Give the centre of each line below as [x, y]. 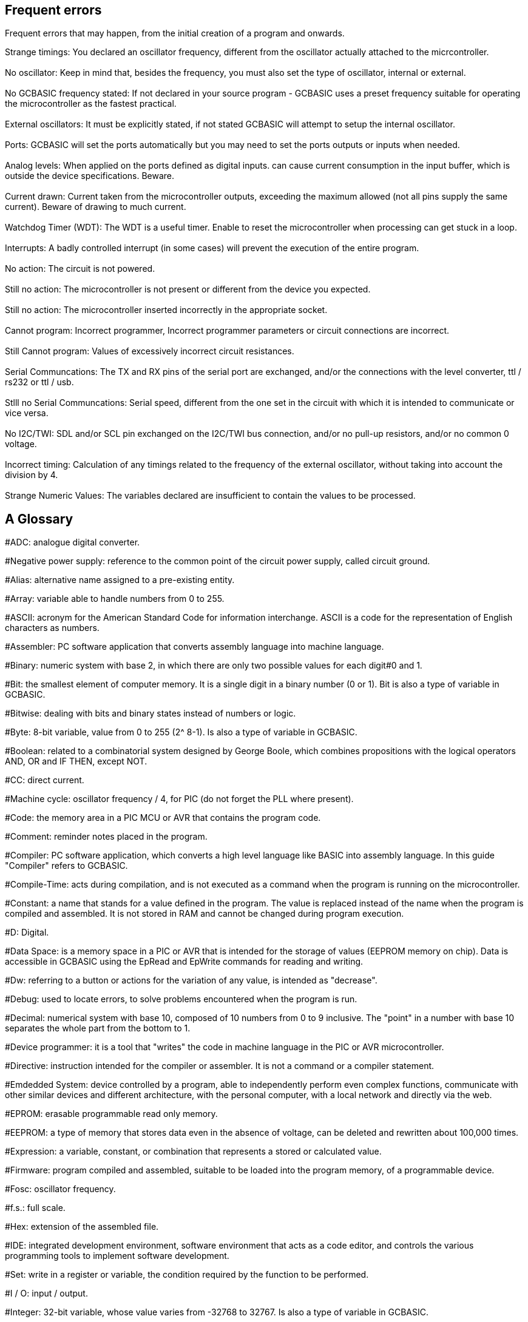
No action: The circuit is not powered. [80, 269]
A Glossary [39, 519]
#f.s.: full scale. [35, 1208]
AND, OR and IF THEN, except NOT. [76, 761]
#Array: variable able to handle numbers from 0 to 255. [115, 599]
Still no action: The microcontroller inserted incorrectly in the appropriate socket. [166, 310]
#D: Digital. [27, 932]
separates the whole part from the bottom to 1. [98, 1028]
